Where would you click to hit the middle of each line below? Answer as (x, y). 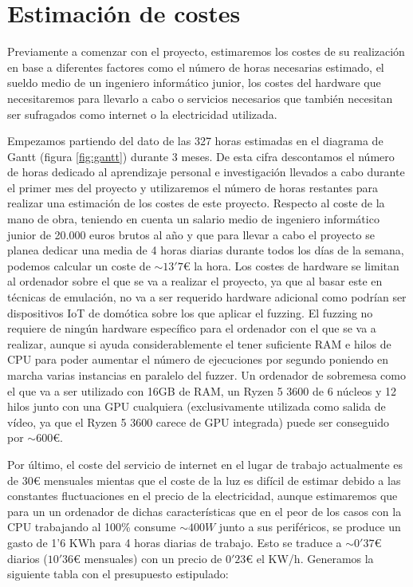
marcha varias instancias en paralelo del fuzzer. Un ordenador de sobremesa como (206, 375)
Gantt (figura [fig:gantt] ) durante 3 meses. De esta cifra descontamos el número (201, 156)
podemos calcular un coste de (79, 265)
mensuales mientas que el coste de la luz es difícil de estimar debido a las (222, 480)
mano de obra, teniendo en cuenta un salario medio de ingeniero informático (193, 219)
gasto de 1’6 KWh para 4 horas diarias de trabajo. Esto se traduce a (175, 542)
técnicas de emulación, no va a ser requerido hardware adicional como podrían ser (207, 297)
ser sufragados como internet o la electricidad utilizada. (142, 114)
